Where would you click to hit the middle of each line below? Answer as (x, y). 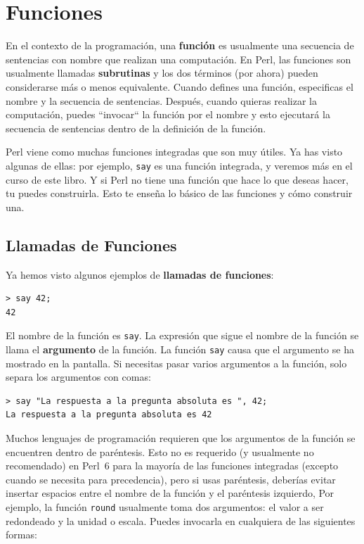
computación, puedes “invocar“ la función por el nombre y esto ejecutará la (168, 114)
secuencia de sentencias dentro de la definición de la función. (136, 128)
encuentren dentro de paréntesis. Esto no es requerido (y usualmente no (160, 451)
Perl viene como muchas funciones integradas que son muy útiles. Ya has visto (174, 152)
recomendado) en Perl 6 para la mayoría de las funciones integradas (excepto (172, 466)
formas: (21, 534)
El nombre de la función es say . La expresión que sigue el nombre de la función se (182, 335)
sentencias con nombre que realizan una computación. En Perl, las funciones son (178, 59)
